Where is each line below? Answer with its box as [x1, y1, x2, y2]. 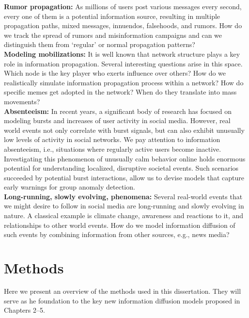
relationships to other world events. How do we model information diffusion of [4, 220, 235, 230]
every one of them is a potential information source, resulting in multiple [4, 11, 220, 21]
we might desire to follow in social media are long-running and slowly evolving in [4, 201, 244, 211]
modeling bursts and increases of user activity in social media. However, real [4, 115, 231, 126]
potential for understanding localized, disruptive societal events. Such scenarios [4, 163, 239, 173]
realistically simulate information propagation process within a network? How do [4, 77, 244, 87]
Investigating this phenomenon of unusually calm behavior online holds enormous [4, 153, 246, 163]
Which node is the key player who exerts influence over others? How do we [4, 68, 226, 78]
